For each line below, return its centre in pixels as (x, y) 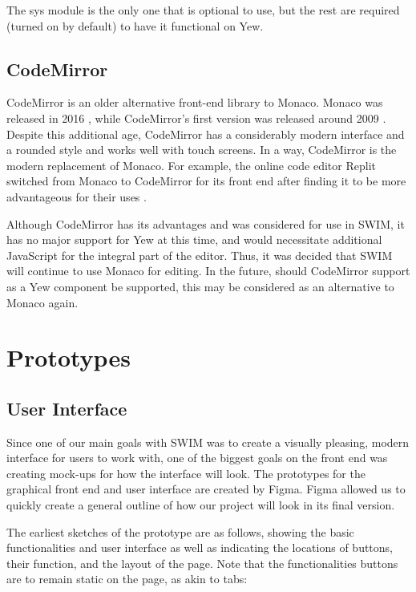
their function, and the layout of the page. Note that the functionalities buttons (202, 563)
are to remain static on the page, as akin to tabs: (127, 579)
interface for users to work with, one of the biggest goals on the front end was (197, 458)
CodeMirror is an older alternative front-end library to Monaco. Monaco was (195, 102)
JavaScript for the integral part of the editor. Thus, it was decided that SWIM (200, 255)
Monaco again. (42, 302)
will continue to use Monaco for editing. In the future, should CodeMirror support (208, 271)
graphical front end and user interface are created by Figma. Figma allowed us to (206, 489)
